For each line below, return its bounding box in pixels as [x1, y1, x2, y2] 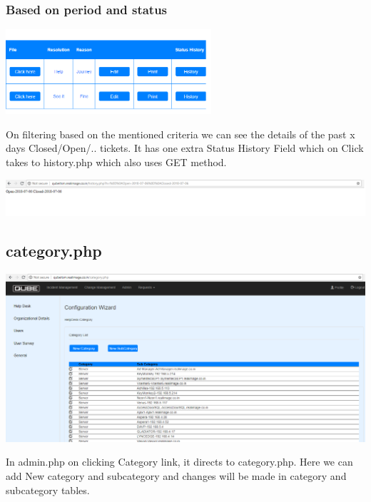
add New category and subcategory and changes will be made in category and [6, 468, 347, 483]
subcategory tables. [6, 482, 90, 497]
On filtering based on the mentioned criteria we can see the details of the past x [6, 126, 355, 141]
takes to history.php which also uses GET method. [6, 155, 227, 170]
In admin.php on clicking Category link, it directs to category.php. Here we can [6, 454, 353, 469]
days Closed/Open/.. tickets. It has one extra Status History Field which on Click [6, 140, 364, 155]
